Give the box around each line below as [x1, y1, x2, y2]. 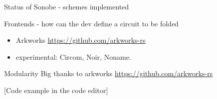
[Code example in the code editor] [4, 85, 108, 95]
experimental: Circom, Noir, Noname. [16, 51, 131, 62]
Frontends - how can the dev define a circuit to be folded [4, 18, 179, 28]
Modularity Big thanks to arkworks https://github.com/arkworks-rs [4, 68, 213, 79]
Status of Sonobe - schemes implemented [4, 1, 129, 11]
